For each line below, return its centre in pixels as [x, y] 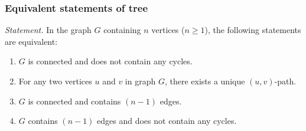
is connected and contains [74, 101]
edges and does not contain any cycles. [167, 121]
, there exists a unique [205, 81]
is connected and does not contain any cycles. [110, 61]
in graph [140, 81]
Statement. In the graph [48, 30]
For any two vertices [55, 81]
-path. [285, 81]
